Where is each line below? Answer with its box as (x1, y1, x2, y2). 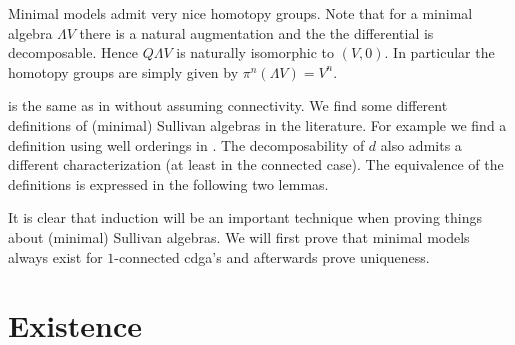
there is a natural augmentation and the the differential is (79, 22, 434, 43)
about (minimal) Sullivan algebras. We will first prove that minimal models (8, 226, 470, 247)
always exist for (8, 246, 103, 267)
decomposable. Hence (8, 42, 138, 63)
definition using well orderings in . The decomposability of (8, 134, 365, 155)
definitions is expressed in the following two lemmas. (8, 173, 329, 194)
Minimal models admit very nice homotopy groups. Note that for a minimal (8, 3, 473, 23)
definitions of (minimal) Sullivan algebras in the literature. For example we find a (8, 114, 507, 135)
